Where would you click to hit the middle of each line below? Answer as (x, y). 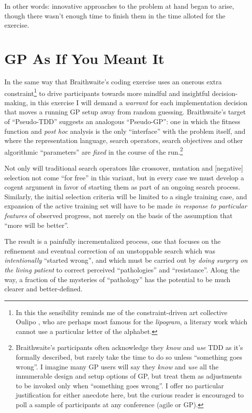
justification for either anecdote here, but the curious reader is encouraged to (130, 395)
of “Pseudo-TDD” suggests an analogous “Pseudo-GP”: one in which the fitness (122, 121)
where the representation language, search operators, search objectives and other (124, 140)
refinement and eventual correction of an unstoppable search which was (110, 250)
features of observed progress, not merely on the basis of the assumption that (119, 215)
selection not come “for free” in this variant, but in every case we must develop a (124, 177)
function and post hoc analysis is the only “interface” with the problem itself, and (125, 131)
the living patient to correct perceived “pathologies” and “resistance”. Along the (122, 269)
